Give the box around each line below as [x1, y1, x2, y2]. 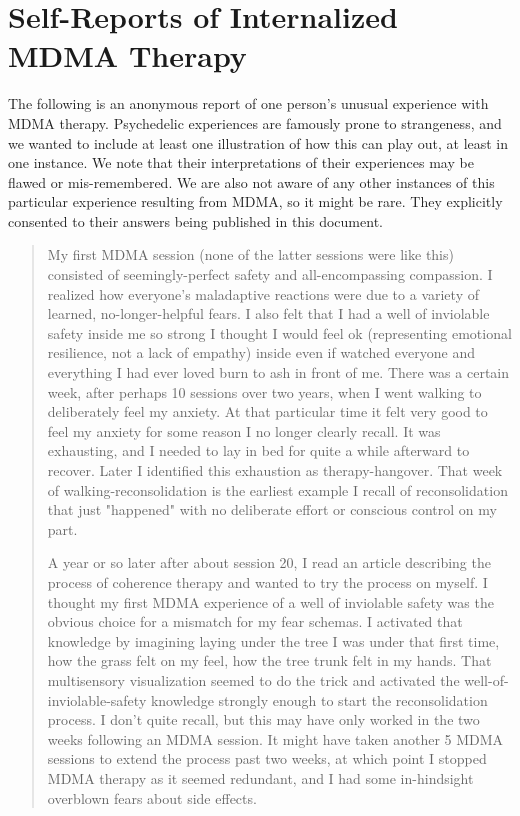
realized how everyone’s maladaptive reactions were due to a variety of [47, 283, 479, 304]
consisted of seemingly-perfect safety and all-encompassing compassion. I [47, 264, 493, 285]
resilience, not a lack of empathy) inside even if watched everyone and [47, 342, 475, 363]
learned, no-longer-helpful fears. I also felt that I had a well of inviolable [47, 303, 490, 324]
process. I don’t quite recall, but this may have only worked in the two [47, 709, 480, 730]
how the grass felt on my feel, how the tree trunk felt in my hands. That [47, 650, 492, 671]
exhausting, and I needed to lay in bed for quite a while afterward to [47, 440, 470, 461]
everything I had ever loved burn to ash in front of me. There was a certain [47, 362, 509, 383]
